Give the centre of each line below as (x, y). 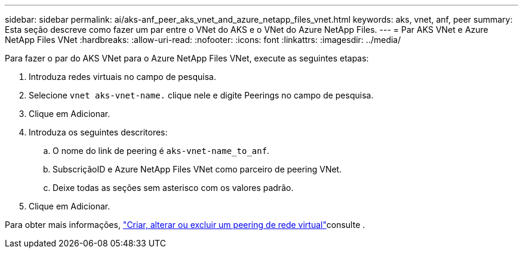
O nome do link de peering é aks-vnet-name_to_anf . (161, 151)
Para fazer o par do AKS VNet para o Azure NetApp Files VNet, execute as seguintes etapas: (187, 58)
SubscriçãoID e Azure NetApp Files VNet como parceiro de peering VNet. (197, 169)
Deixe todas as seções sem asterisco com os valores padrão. (173, 188)
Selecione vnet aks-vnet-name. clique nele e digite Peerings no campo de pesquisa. (201, 95)
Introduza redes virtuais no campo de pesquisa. (122, 77)
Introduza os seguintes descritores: (98, 132)
